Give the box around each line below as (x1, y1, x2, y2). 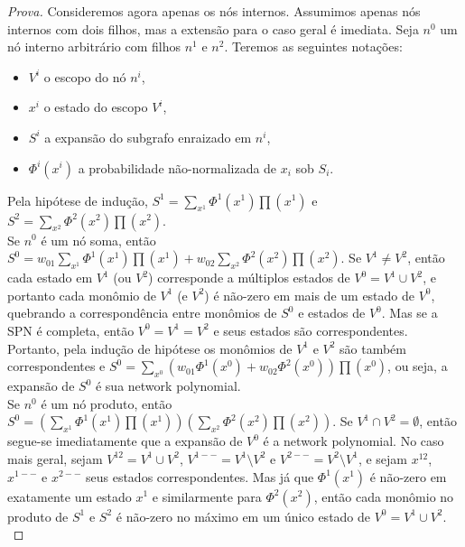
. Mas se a (381, 303, 438, 322)
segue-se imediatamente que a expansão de (7, 431, 243, 450)
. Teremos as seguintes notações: (224, 37, 403, 56)
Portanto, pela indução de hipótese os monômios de (7, 338, 293, 357)
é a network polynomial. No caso (263, 431, 444, 450)
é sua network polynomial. (95, 376, 241, 395)
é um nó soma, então (41, 230, 156, 249)
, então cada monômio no (313, 487, 454, 505)
